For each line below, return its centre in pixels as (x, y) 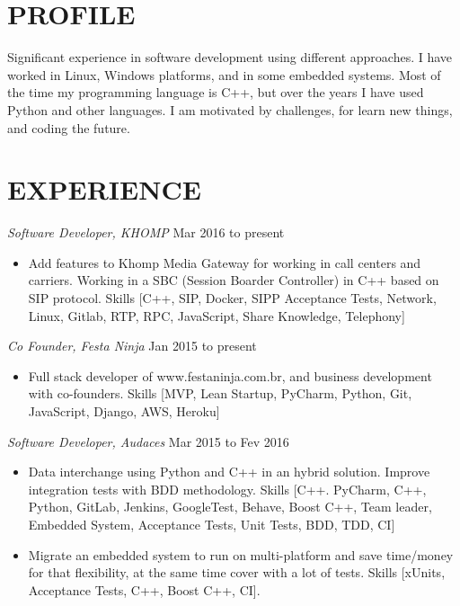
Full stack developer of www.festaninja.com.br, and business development (230, 375)
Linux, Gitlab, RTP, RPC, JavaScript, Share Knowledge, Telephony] (217, 315)
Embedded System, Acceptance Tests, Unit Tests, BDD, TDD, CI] (212, 524)
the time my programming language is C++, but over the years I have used (216, 92)
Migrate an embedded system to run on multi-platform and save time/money (241, 554)
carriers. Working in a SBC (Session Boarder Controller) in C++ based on (234, 280)
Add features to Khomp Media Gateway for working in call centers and (225, 262)
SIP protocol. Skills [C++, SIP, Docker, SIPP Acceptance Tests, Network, (232, 298)
